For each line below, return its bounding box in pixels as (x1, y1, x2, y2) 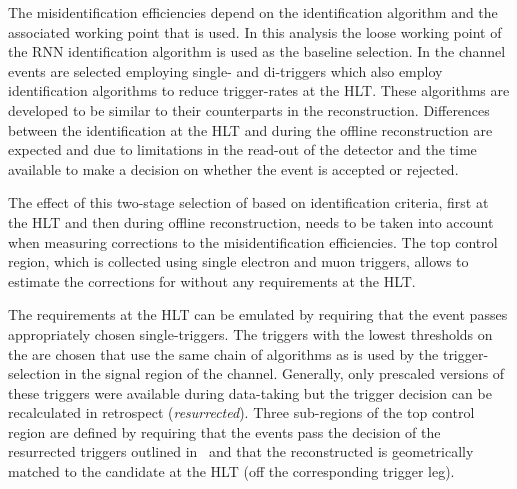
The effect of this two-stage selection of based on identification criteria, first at (8, 192, 489, 213)
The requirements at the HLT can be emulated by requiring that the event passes (8, 304, 508, 325)
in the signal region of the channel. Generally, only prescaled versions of (64, 363, 505, 384)
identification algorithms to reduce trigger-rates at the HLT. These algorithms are (8, 80, 510, 101)
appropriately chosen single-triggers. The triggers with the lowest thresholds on (8, 323, 493, 344)
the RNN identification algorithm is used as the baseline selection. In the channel (8, 41, 506, 62)
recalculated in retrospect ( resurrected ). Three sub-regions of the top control (8, 402, 475, 423)
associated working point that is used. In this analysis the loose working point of (8, 21, 502, 42)
